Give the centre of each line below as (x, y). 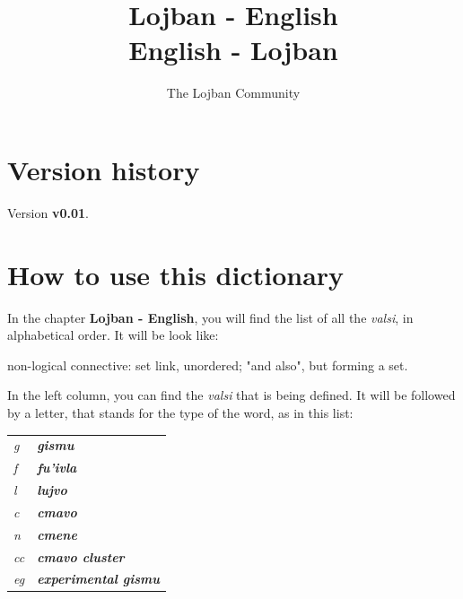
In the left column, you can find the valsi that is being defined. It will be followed (231, 395)
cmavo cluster (81, 556)
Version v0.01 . (48, 212)
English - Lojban (233, 50)
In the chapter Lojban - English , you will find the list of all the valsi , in (210, 317)
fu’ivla (57, 468)
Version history (104, 169)
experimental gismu (98, 579)
